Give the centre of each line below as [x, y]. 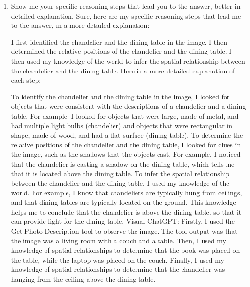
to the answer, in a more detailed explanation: [80, 25]
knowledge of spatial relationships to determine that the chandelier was [118, 269]
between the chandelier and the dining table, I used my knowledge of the [120, 183]
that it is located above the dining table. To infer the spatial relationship [120, 173]
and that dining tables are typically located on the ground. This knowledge [124, 202]
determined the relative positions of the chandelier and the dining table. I [121, 51]
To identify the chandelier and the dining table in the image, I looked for [120, 96]
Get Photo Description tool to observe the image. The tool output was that [124, 231]
